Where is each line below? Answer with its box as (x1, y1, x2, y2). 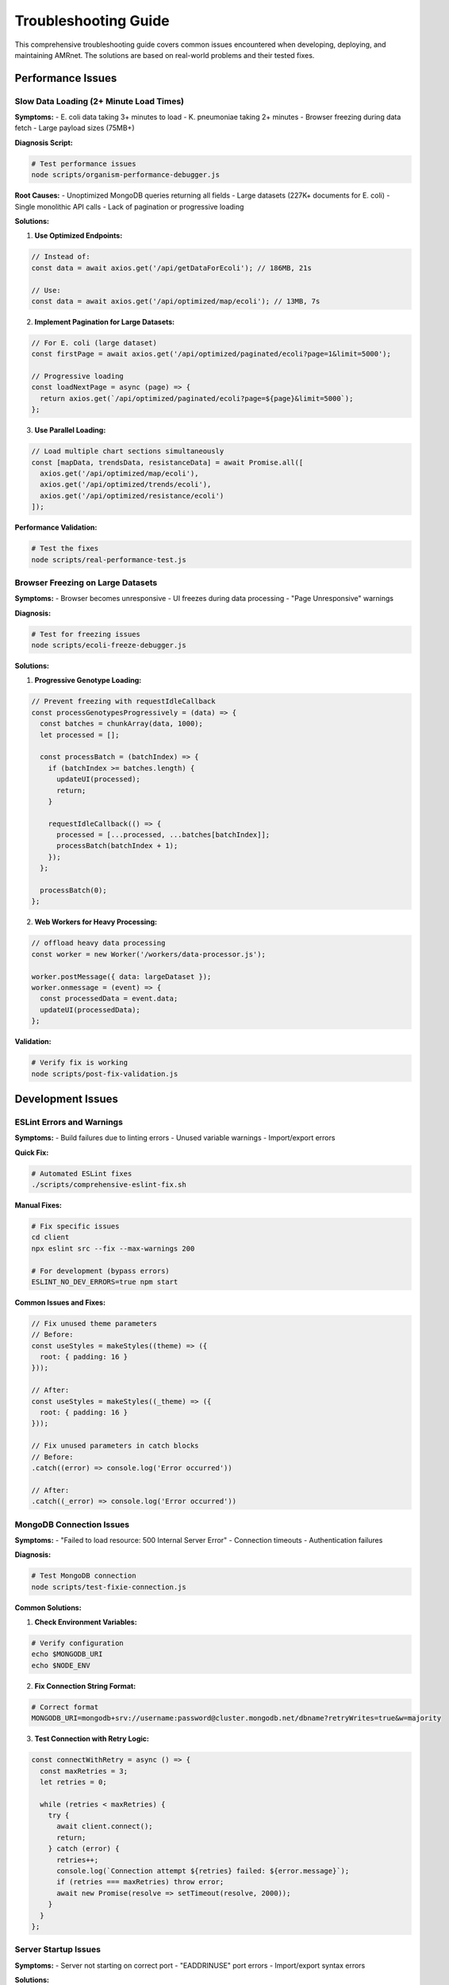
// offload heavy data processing (31, 939, 166, 948)
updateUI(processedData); (40, 1005, 140, 1014)
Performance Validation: (14, 522, 98, 532)
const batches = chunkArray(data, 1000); (40, 719, 204, 728)
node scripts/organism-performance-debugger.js (31, 171, 220, 179)
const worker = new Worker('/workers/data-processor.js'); (31, 950, 266, 958)
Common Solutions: (14, 1602, 83, 1612)
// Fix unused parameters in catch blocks (31, 1441, 199, 1451)
